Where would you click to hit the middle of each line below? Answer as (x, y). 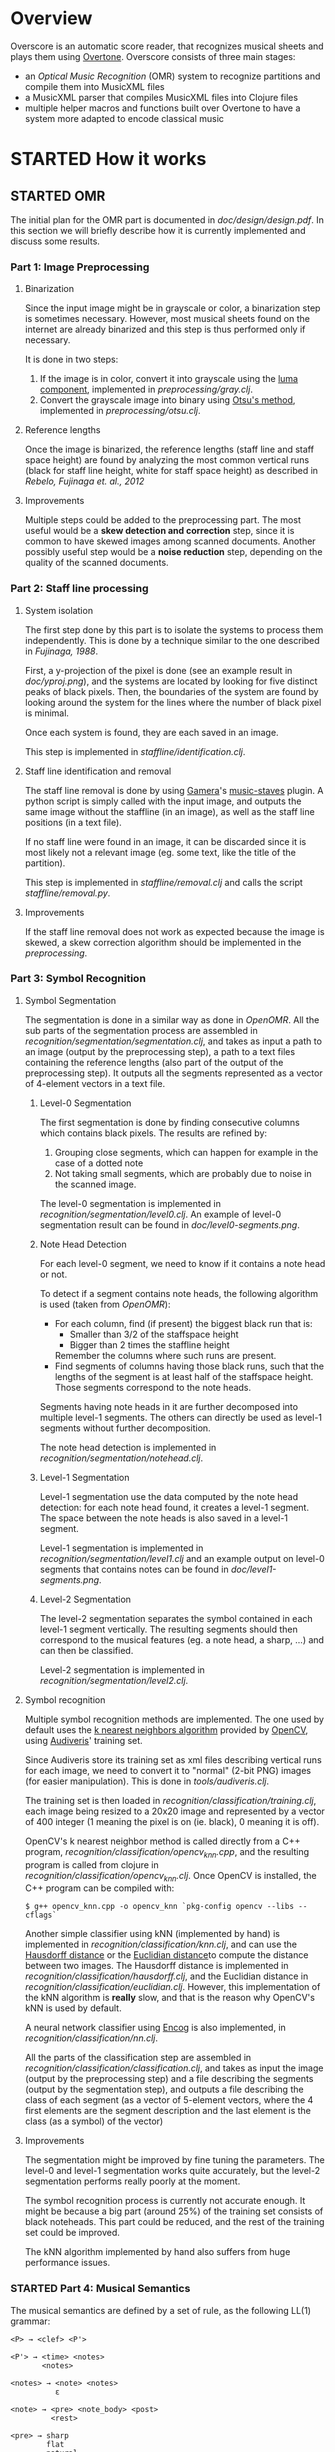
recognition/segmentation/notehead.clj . (121, 1458)
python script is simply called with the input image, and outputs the (163, 801)
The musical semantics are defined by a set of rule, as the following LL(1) (161, 2310)
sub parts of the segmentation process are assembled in (141, 1030)
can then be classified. (86, 1650)
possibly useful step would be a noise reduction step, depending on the (173, 552)
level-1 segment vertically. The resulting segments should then (168, 1629)
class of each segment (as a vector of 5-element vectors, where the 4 (169, 2100)
